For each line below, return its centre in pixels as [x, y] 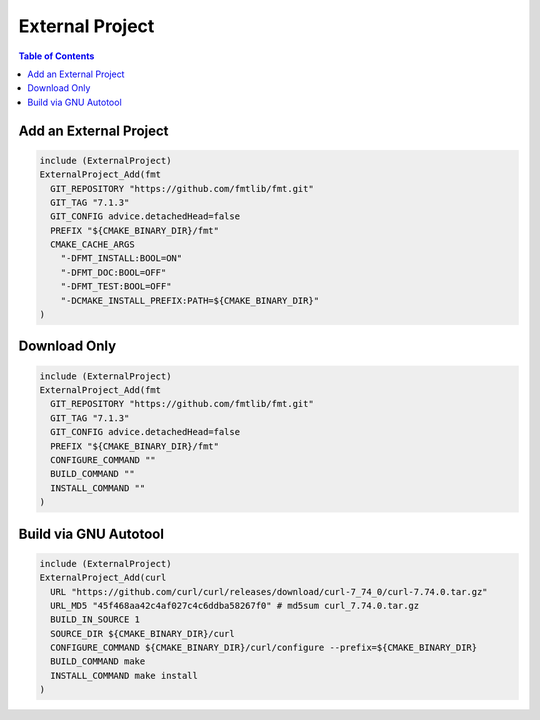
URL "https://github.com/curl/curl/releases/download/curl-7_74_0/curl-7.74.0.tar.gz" [269, 591]
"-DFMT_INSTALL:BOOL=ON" [121, 258]
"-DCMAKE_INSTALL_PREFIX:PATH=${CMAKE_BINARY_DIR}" [190, 300]
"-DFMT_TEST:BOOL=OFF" [116, 286]
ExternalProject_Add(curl [103, 578]
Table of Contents [56, 56]
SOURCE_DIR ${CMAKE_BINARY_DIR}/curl [142, 633]
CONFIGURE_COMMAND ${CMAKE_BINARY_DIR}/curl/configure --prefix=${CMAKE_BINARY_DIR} [264, 648]
